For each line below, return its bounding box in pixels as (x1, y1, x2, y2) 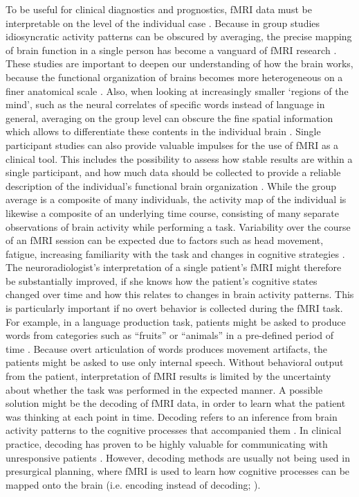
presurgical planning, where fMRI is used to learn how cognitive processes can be (6, 464, 350, 478)
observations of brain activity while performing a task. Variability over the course (6, 219, 351, 234)
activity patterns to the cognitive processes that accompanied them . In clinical (6, 423, 342, 437)
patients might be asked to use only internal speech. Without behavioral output (6, 355, 344, 369)
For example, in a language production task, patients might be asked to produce (6, 314, 346, 329)
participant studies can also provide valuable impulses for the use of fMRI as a (6, 137, 339, 152)
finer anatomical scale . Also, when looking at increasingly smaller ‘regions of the (6, 83, 349, 98)
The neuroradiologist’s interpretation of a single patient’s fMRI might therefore (6, 260, 342, 274)
